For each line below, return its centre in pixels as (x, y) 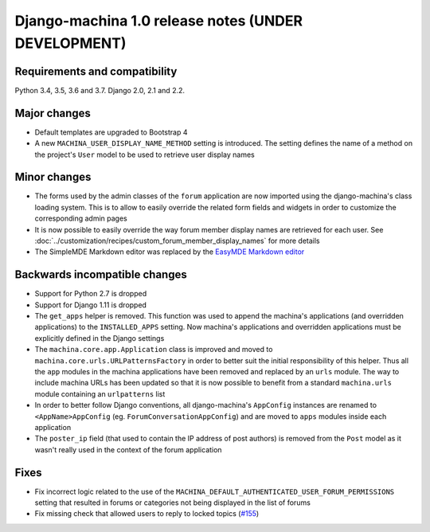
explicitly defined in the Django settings (100, 338)
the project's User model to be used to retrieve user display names (145, 155)
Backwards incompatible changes (101, 275)
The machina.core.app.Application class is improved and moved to (154, 350)
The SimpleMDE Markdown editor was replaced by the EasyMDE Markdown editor (170, 252)
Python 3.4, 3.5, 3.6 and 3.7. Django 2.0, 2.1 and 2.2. (100, 90)
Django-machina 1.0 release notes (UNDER (158, 21)
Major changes (53, 113)
